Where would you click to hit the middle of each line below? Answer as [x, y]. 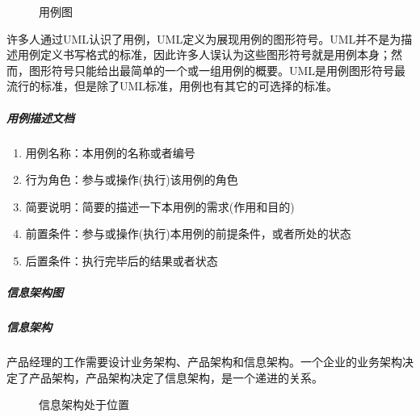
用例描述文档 [40, 117]
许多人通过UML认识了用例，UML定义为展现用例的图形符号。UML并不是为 [204, 38]
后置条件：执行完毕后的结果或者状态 [122, 260]
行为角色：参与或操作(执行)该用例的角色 [132, 179]
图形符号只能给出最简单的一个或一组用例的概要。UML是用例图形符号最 [217, 70]
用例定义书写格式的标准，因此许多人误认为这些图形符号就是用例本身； [204, 54]
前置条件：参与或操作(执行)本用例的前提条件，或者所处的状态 [188, 234]
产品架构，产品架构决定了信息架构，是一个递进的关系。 [176, 377]
